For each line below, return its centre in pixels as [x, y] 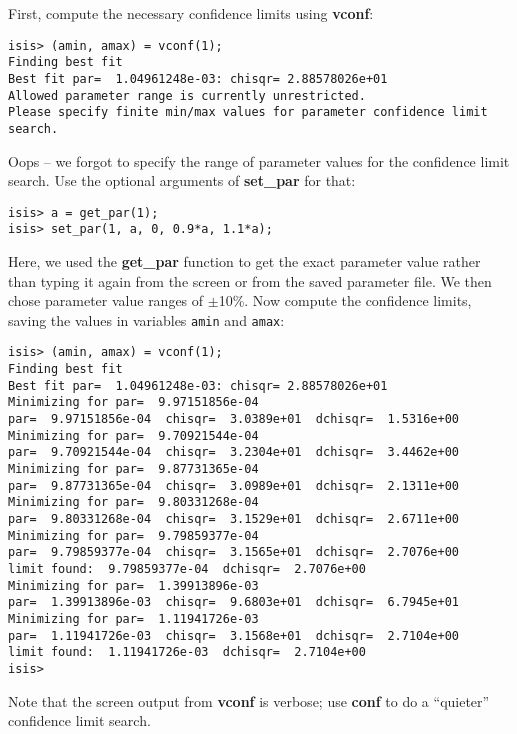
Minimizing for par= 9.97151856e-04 [133, 402]
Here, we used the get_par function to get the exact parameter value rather [244, 261]
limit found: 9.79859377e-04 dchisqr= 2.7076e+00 [187, 569]
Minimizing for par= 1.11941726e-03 [133, 618]
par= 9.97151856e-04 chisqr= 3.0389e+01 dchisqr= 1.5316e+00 [234, 419]
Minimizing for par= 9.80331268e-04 [133, 502]
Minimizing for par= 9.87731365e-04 [133, 469]
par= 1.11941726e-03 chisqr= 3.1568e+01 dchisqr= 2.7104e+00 [234, 635]
